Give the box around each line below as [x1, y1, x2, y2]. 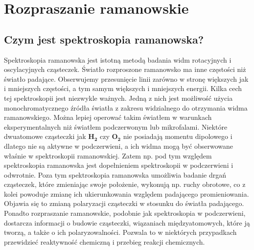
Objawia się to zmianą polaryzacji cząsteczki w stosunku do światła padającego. [4, 198, 244, 208]
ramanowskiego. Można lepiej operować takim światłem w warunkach [4, 112, 212, 122]
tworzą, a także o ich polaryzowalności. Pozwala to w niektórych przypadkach [4, 227, 237, 237]
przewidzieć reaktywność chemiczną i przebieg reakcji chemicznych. [4, 236, 205, 247]
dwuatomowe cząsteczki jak [4, 131, 86, 141]
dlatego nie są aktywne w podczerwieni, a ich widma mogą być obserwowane [4, 140, 233, 151]
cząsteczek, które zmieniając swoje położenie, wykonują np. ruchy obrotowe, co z [4, 179, 246, 189]
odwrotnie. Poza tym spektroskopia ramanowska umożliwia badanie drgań [4, 169, 227, 180]
